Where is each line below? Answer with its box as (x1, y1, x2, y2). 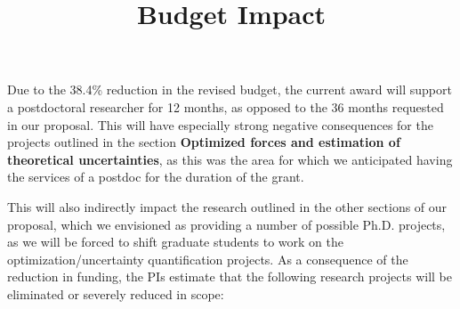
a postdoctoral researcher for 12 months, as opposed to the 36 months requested (7, 97, 444, 116)
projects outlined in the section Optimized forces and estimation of (7, 133, 400, 151)
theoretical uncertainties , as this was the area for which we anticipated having (7, 150, 453, 168)
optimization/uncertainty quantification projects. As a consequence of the (7, 249, 408, 268)
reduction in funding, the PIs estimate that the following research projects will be (7, 267, 453, 286)
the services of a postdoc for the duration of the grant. (7, 167, 304, 186)
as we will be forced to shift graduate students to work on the (7, 232, 344, 251)
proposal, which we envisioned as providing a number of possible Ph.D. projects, (7, 215, 446, 233)
